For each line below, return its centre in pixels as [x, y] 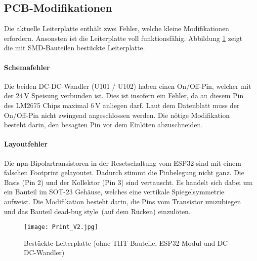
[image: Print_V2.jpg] [61, 227]
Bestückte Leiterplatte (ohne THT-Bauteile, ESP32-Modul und [120, 242]
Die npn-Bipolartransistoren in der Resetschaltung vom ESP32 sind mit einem [123, 163]
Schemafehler [27, 67]
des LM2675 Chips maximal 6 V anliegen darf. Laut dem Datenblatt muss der [122, 105]
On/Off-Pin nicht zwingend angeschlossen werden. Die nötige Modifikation [117, 115]
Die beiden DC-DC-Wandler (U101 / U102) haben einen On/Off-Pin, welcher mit [128, 86]
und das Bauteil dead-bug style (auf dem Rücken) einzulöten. [97, 211]
